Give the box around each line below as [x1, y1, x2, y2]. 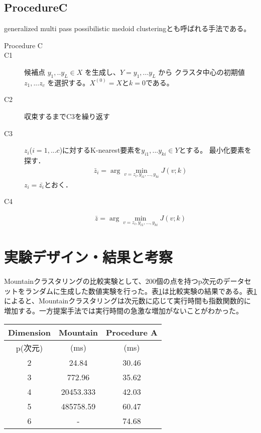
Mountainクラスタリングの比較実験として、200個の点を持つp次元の [4, 276, 223, 286]
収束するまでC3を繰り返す [24, 111, 110, 121]
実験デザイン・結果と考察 [4, 247, 173, 267]
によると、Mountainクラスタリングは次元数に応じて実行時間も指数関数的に [4, 295, 251, 306]
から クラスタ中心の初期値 [158, 66, 245, 77]
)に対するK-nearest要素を [59, 145, 142, 155]
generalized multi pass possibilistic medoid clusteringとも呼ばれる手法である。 [4, 23, 251, 34]
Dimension [8, 326, 51, 338]
